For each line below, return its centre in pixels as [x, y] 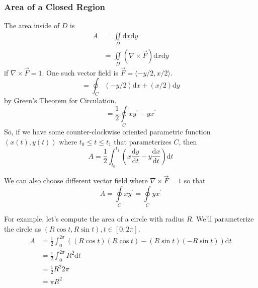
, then [188, 141]
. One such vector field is [80, 72]
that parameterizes [143, 141]
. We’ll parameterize [223, 219]
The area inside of [32, 25]
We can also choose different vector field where [76, 181]
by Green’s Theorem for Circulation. [60, 100]
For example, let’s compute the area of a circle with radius [94, 219]
